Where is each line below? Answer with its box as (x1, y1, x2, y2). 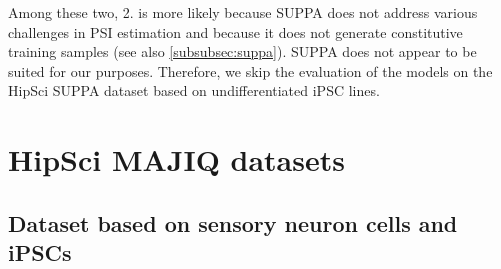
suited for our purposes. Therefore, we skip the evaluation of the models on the (8, 60, 493, 81)
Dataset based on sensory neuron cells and (8, 207, 458, 238)
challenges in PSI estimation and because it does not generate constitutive (8, 21, 463, 42)
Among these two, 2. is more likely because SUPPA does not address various (8, 2, 478, 22)
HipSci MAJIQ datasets (8, 139, 345, 180)
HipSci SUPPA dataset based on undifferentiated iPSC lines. (8, 80, 380, 101)
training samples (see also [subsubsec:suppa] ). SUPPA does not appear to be (8, 41, 477, 62)
